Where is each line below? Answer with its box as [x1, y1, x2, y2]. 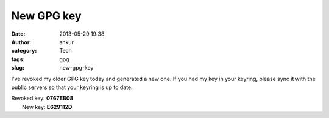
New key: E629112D [22, 103, 73, 110]
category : [11, 47, 37, 54]
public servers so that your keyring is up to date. [11, 84, 133, 91]
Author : [11, 38, 32, 45]
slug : [11, 64, 24, 71]
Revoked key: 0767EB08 [11, 94, 74, 102]
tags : [11, 55, 25, 63]
